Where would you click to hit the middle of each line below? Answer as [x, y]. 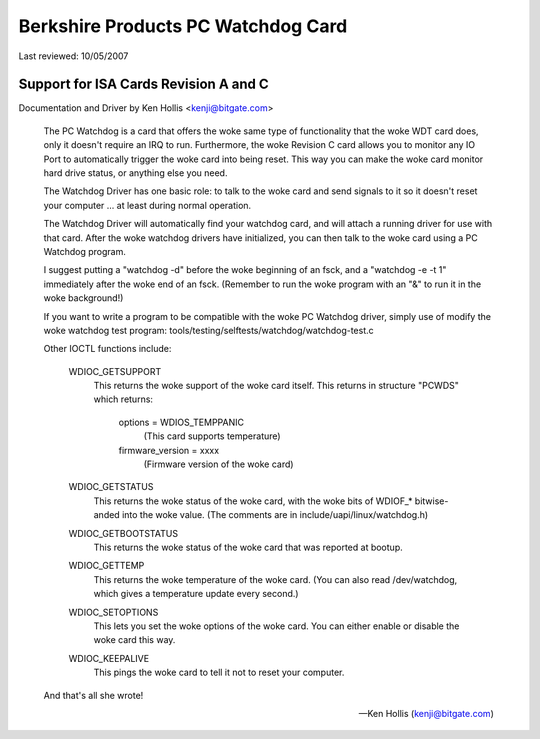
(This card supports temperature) [212, 436]
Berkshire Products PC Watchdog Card [183, 26]
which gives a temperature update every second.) [196, 594]
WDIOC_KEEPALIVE [109, 658]
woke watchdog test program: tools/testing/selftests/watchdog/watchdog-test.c [208, 330]
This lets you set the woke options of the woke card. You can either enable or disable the [276, 626]
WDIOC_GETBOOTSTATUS [123, 533]
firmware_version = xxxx [169, 450]
